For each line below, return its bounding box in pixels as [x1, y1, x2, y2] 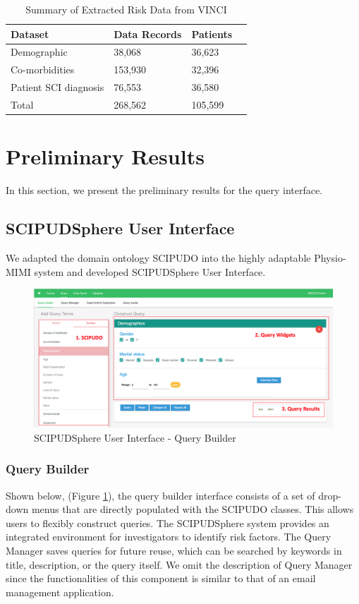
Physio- [314, 250, 346, 265]
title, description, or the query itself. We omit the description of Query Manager [6, 557, 353, 572]
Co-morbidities [11, 62, 75, 77]
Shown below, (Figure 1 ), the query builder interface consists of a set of [6, 488, 315, 502]
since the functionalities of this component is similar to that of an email [6, 571, 316, 586]
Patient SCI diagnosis [11, 80, 104, 95]
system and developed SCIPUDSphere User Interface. [34, 264, 266, 279]
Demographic [11, 44, 68, 59]
